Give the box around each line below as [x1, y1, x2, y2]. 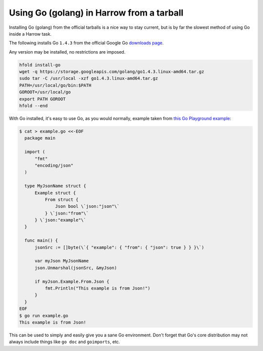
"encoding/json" [35, 162, 74, 168]
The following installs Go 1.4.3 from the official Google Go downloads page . [9, 40, 164, 46]
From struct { [44, 196, 79, 202]
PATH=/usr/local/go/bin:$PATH [19, 82, 92, 88]
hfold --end [19, 103, 48, 109]
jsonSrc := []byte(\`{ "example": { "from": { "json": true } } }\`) [35, 244, 205, 250]
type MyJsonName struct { [24, 183, 86, 189]
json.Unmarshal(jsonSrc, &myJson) [35, 265, 117, 271]
